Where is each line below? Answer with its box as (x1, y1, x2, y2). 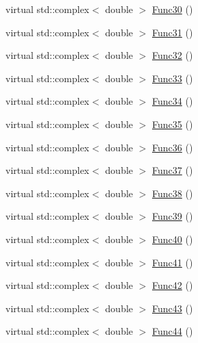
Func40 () (152, 231, 193, 246)
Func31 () (152, 25, 193, 39)
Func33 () (152, 71, 193, 85)
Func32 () (152, 48, 193, 62)
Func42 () (152, 278, 193, 292)
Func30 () (152, 2, 193, 16)
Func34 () (152, 94, 193, 108)
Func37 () (152, 163, 193, 177)
